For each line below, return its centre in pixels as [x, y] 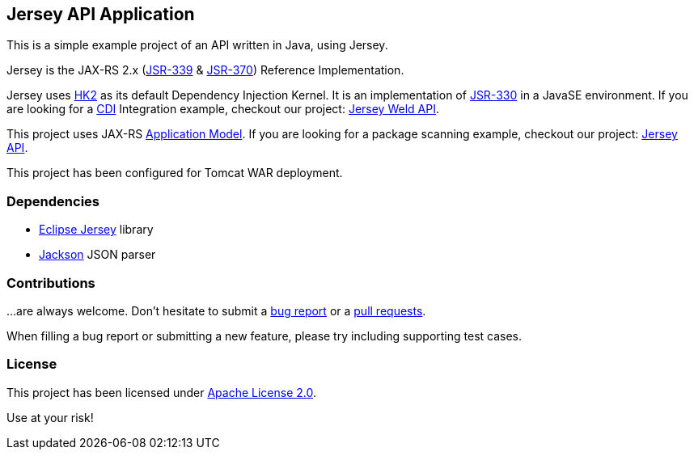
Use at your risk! [50, 417]
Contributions [51, 283]
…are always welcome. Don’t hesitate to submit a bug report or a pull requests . [216, 310]
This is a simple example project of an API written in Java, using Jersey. [197, 45]
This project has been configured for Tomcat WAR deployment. [175, 173]
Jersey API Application [101, 14]
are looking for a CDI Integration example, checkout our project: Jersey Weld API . [223, 109]
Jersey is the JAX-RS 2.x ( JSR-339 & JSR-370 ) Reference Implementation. [205, 70]
